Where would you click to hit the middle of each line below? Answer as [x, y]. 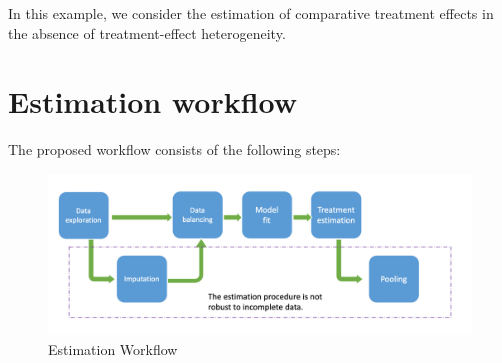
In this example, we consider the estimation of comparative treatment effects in [251, 13]
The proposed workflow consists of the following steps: [174, 149]
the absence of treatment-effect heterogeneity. [147, 32]
